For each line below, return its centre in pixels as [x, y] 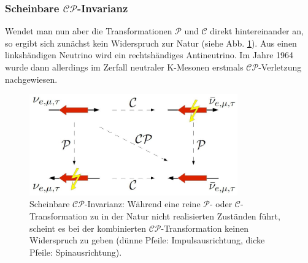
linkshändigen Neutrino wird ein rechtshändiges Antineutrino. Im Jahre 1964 [149, 55]
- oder [221, 204]
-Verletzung [280, 67]
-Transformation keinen [205, 228]
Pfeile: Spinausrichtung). [76, 252]
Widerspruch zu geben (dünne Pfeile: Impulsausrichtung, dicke [147, 240]
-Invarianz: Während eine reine [142, 204]
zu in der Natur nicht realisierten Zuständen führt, [185, 215]
